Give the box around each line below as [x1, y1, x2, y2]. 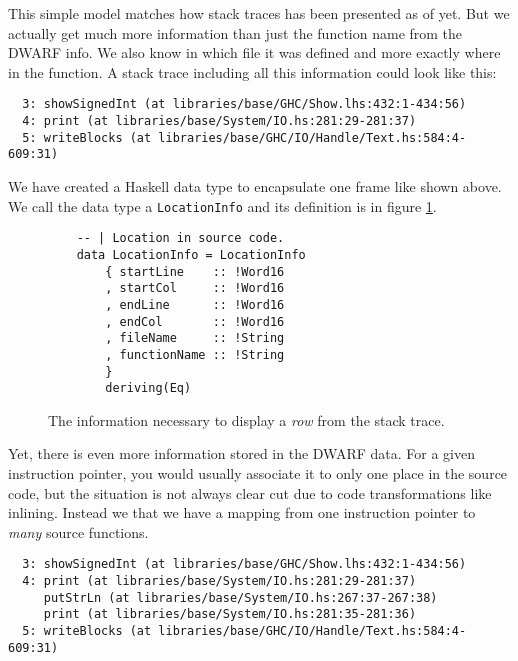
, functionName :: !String [105, 347, 285, 362]
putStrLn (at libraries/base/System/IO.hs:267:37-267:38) [43, 590, 438, 605]
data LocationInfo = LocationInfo [76, 247, 306, 262]
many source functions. [8, 521, 149, 542]
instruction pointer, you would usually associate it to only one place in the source [8, 463, 508, 483]
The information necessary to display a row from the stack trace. [48, 409, 445, 430]
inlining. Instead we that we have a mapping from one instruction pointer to [8, 502, 476, 523]
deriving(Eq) [105, 381, 192, 396]
